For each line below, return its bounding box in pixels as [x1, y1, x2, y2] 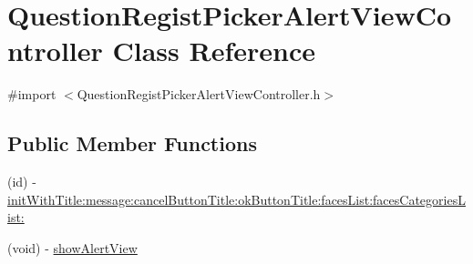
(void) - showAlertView [7, 238, 138, 257]
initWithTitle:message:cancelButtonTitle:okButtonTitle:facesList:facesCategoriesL [7, 189, 466, 208]
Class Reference [112, 32, 315, 69]
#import [7, 85, 57, 104]
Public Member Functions [7, 129, 257, 157]
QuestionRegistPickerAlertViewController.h [77, 85, 321, 104]
